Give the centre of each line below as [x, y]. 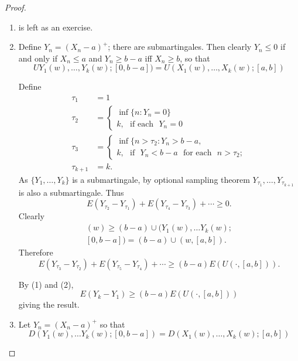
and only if [38, 58]
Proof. [16, 7]
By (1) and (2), [46, 284]
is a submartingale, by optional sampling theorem [161, 179]
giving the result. [49, 304]
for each [197, 153]
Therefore [36, 252]
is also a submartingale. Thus [71, 192]
